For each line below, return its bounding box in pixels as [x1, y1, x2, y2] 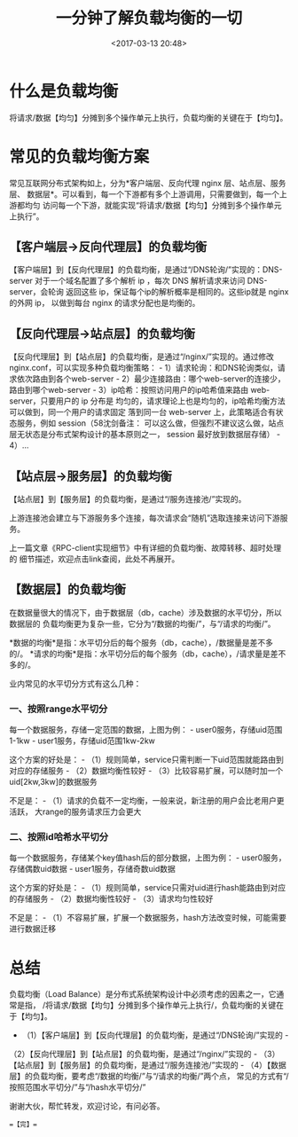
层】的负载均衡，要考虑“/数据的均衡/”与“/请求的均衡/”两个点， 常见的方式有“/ [9, 1070, 289, 1082]
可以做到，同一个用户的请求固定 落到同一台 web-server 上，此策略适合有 [9, 407, 277, 418]
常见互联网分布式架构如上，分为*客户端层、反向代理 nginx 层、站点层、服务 [9, 177, 286, 188]
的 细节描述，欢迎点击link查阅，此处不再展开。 [9, 553, 180, 564]
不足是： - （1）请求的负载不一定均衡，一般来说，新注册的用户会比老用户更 [9, 796, 286, 806]
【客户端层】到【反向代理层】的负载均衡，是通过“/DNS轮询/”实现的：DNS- [9, 264, 283, 275]
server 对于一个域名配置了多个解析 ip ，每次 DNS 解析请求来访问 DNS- [9, 276, 268, 286]
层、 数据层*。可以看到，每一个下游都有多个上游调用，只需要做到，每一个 [9, 188, 279, 200]
